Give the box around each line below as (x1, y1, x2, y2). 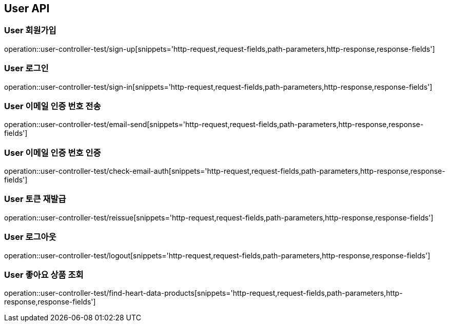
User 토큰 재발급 (4, 194, 66, 205)
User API (4, 2, 50, 15)
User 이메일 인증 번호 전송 (4, 100, 101, 111)
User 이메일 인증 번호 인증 (4, 147, 101, 158)
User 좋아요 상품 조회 (4, 269, 84, 280)
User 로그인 (4, 63, 49, 74)
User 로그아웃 (4, 232, 56, 242)
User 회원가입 (4, 25, 56, 36)
